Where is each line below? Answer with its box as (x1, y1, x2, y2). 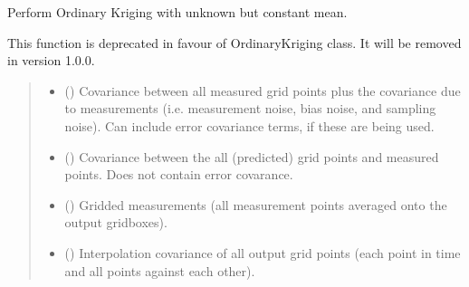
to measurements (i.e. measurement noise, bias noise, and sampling (64, 99, 436, 118)
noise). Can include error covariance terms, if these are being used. (64, 116, 435, 135)
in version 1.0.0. (7, 51, 95, 70)
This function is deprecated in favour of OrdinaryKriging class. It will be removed (7, 33, 462, 52)
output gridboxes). (64, 213, 167, 232)
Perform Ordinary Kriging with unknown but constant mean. (7, 3, 348, 21)
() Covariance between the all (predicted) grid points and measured (64, 147, 439, 166)
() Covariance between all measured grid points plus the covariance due (64, 81, 461, 100)
